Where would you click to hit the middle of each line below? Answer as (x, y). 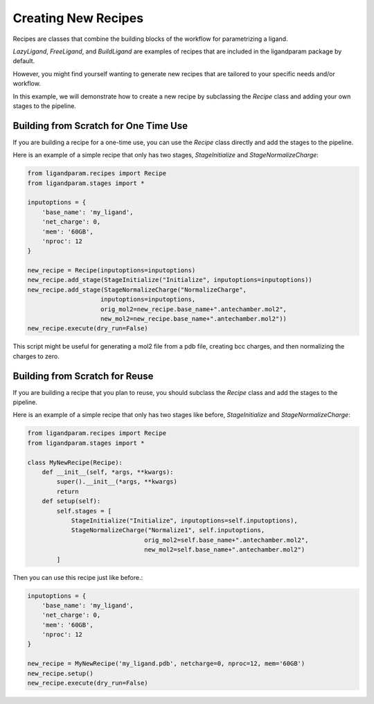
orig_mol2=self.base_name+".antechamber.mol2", (226, 540)
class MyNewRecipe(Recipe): (75, 462)
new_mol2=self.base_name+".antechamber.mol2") (225, 550)
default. (24, 61)
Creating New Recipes (78, 18)
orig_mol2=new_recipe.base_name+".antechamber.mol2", (194, 309)
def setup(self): (71, 501)
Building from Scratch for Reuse (83, 376)
